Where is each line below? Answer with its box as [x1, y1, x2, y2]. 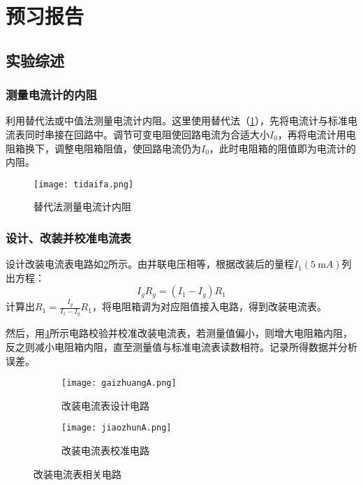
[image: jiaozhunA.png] [61, 423, 172, 433]
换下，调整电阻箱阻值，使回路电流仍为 [24, 140, 201, 155]
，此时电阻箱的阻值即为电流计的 [209, 140, 356, 155]
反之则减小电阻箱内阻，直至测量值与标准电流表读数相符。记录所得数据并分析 [6, 339, 357, 354]
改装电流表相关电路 [34, 466, 121, 481]
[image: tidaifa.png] [34, 179, 134, 189]
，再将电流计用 [277, 126, 346, 141]
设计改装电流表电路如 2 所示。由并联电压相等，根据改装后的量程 [6, 256, 294, 271]
